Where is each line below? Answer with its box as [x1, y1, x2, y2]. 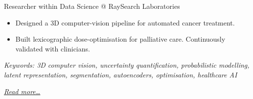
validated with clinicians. [15, 43, 90, 53]
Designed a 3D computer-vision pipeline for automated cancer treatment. [15, 17, 235, 27]
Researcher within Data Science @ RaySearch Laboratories [4, 1, 180, 11]
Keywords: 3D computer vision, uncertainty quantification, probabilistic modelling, [4, 60, 250, 70]
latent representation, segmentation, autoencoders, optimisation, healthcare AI [4, 69, 237, 79]
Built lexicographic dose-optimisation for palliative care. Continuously [15, 34, 226, 44]
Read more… [4, 86, 41, 96]
